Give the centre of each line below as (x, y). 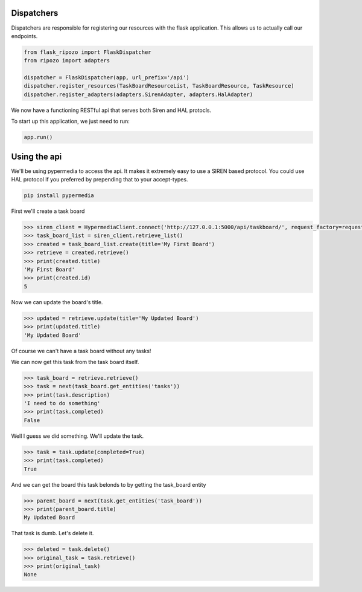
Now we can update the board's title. (57, 302)
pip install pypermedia (59, 196)
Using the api (37, 156)
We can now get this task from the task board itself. (75, 362)
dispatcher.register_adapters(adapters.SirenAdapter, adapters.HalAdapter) (138, 94)
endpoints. (24, 36)
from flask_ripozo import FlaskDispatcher (87, 52)
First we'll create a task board (48, 211)
